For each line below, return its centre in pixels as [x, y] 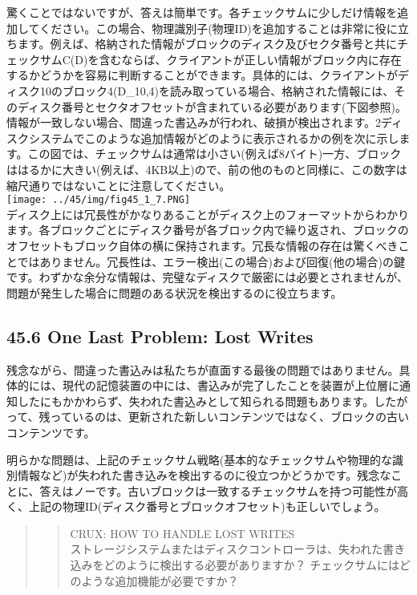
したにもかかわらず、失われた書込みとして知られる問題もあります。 [196, 401]
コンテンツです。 [51, 432]
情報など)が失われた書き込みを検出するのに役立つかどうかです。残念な [204, 475]
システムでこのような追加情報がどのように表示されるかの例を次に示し [214, 138]
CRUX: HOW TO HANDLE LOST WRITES [182, 533]
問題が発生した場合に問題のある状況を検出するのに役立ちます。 [174, 292]
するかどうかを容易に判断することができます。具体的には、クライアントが [202, 75]
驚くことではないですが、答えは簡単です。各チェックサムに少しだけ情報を [202, 12]
